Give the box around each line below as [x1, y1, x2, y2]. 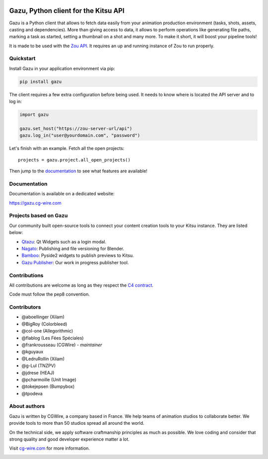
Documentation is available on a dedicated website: [9, 191, 115, 197]
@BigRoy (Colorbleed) [21, 321, 67, 327]
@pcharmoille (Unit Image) [21, 377, 76, 382]
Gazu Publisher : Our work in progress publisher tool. [21, 259, 129, 265]
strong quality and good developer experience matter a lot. [9, 436, 130, 442]
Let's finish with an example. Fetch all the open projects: [9, 146, 125, 152]
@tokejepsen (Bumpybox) [21, 383, 75, 389]
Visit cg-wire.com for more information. [9, 445, 90, 452]
